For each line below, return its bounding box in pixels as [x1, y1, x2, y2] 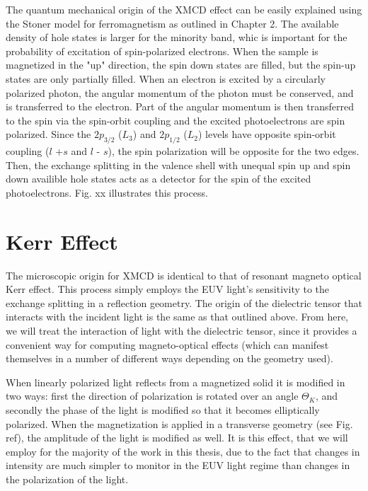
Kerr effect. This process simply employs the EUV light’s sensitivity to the [6, 282, 330, 296]
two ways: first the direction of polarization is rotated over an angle [6, 388, 299, 403]
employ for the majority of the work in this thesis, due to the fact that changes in [6, 444, 360, 458]
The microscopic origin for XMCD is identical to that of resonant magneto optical [6, 267, 362, 282]
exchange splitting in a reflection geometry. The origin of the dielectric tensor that [6, 295, 362, 310]
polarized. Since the [6, 127, 91, 141]
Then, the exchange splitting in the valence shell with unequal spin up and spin [6, 157, 351, 172]
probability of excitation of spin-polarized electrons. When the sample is [6, 43, 318, 58]
